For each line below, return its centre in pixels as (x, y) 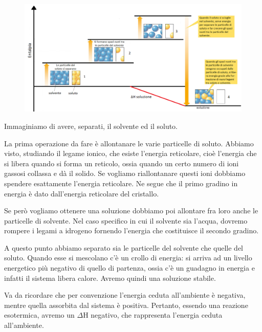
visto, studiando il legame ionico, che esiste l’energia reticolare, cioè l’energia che (130, 153)
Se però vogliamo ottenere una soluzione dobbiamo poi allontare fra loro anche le (131, 211)
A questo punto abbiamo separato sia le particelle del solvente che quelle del (124, 247)
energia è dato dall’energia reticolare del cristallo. (82, 193)
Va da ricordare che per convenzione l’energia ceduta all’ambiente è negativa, (125, 295)
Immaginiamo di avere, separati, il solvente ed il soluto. (91, 126)
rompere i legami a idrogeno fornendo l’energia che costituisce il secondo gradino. (132, 230)
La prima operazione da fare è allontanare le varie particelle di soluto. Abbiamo (129, 143)
